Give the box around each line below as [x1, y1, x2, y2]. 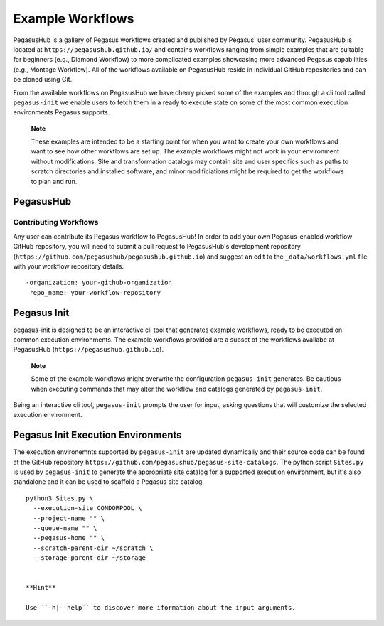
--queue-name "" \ [33, 524, 97, 532]
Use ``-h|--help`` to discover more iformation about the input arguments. [26, 604, 296, 612]
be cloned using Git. [13, 75, 73, 84]
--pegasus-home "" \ [33, 534, 105, 542]
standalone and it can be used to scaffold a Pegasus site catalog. [13, 477, 204, 486]
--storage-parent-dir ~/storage [33, 554, 146, 562]
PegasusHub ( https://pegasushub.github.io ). [13, 345, 164, 354]
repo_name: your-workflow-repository [29, 288, 161, 296]
